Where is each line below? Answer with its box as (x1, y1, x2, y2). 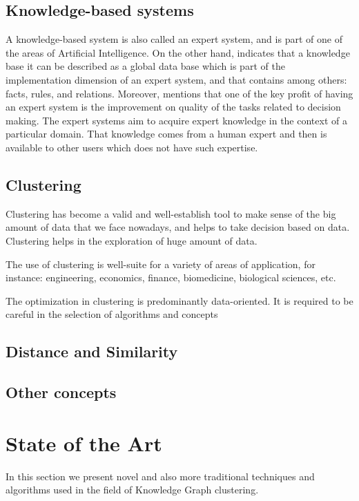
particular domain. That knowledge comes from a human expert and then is (6, 126, 327, 141)
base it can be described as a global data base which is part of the (6, 59, 285, 73)
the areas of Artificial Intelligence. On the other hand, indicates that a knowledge (6, 45, 350, 59)
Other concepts (6, 381, 117, 403)
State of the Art (6, 428, 162, 457)
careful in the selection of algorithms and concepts (6, 307, 218, 321)
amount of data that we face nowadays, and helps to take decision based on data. (6, 220, 350, 234)
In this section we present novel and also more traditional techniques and (6, 469, 315, 483)
